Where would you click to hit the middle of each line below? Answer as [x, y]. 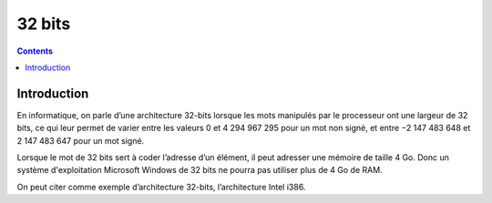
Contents [35, 51]
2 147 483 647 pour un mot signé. [81, 140]
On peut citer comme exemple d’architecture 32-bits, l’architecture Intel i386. [161, 187]
